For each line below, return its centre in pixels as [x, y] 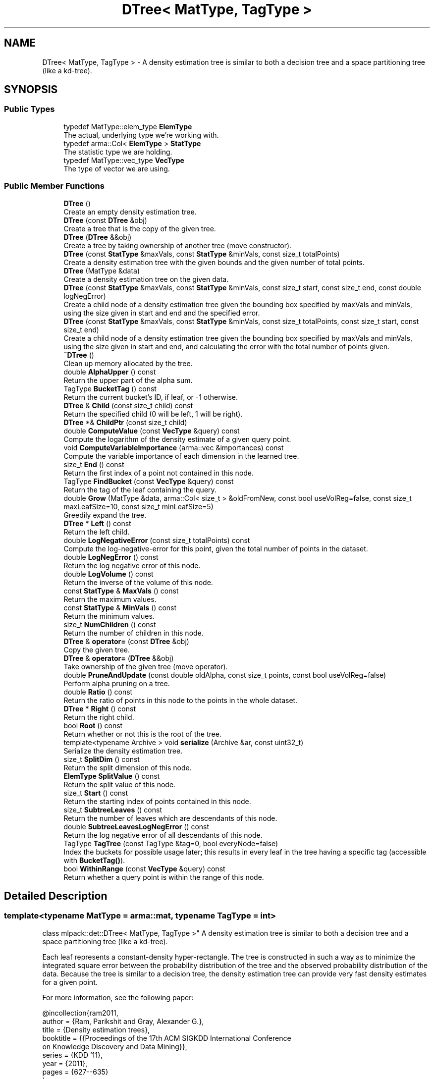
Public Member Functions [54, 186]
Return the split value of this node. [120, 784]
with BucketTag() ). [94, 860]
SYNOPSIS [31, 90]
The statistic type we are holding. [118, 152]
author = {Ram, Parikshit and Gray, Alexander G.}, [123, 1021]
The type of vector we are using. [117, 168]
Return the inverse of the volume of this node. [138, 582]
